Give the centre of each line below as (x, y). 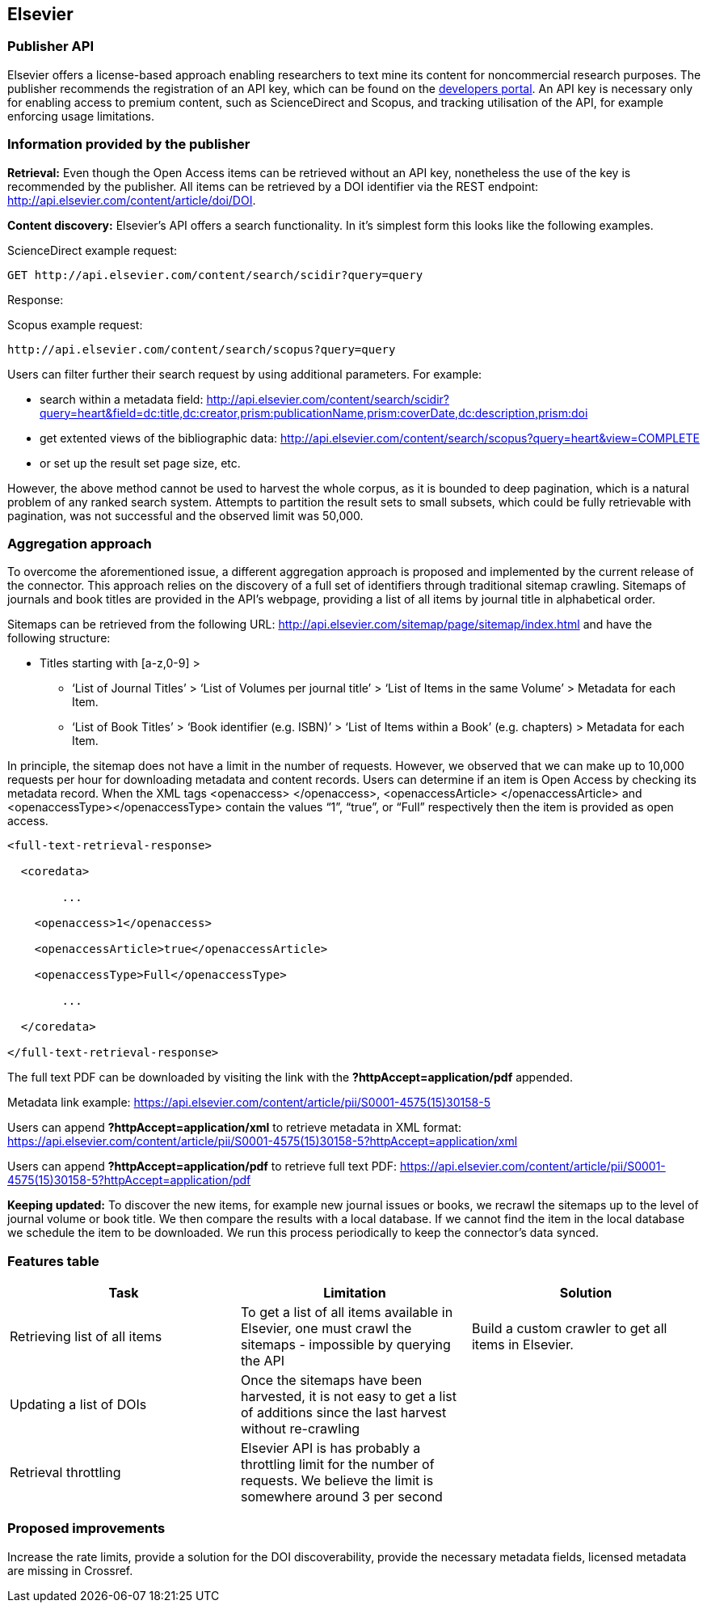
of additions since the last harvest (343, 1413)
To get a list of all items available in (347, 1313)
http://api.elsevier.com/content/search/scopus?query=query (202, 349)
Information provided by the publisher (129, 144)
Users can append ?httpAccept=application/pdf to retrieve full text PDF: (202, 1167)
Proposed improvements (86, 1529)
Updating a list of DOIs (78, 1405)
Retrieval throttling (65, 1473)
